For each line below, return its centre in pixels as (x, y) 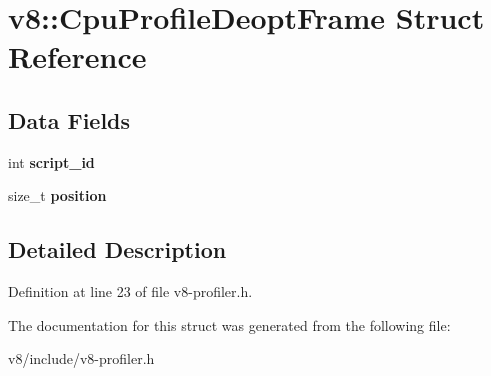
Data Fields (69, 119)
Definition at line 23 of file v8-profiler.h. (130, 291)
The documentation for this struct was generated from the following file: (229, 324)
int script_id (51, 161)
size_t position (57, 195)
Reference (77, 56)
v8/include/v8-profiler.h (81, 358)
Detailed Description (117, 249)
